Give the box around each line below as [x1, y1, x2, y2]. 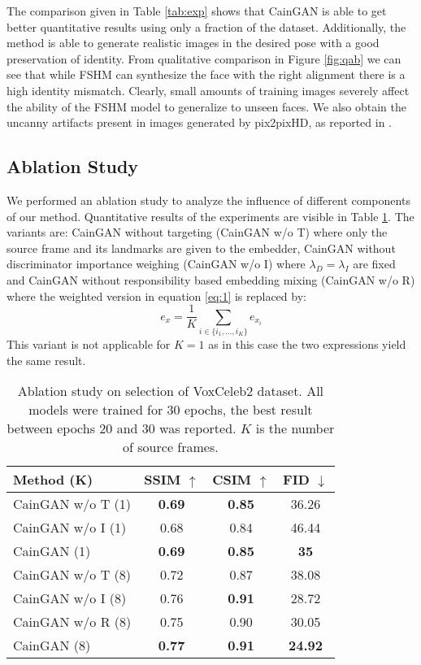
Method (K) [13, 470, 93, 489]
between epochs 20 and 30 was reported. [7, 419, 237, 438]
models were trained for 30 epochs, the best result [28, 400, 313, 419]
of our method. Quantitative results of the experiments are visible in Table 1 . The [7, 207, 414, 224]
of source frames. [123, 437, 219, 457]
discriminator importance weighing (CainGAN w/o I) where [7, 255, 306, 272]
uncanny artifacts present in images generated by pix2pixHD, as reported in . [7, 114, 393, 131]
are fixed [353, 255, 396, 272]
